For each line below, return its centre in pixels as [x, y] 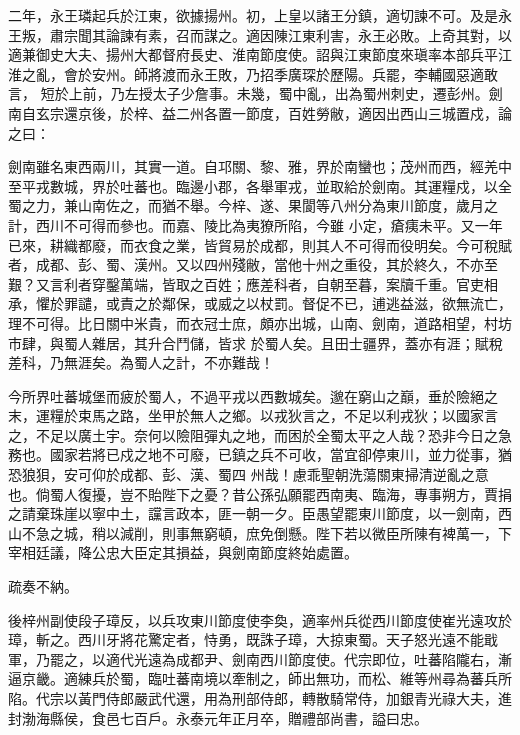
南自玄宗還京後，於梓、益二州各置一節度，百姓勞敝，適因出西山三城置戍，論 [260, 112]
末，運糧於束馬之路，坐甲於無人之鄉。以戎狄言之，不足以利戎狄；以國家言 [253, 415]
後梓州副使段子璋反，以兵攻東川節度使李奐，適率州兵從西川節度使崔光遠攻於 [260, 619]
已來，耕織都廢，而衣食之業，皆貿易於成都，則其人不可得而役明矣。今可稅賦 [260, 244]
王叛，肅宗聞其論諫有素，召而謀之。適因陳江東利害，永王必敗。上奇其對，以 [260, 34]
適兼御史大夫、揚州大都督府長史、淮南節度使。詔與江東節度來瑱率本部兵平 [253, 54]
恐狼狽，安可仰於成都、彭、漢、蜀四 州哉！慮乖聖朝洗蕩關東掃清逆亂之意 [248, 474]
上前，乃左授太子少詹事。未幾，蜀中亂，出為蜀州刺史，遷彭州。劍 [285, 93]
